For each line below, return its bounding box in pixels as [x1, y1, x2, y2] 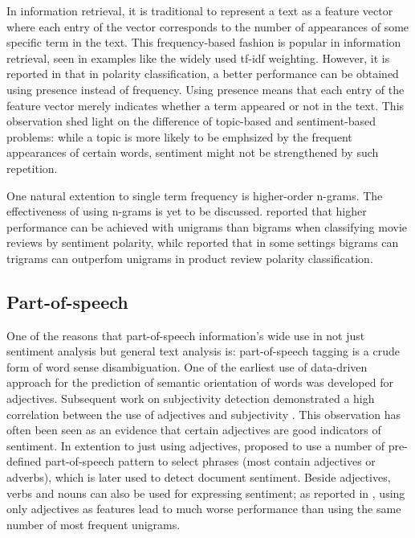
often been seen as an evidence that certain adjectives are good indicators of [6, 421, 381, 438]
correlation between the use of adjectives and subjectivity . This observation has [6, 405, 401, 422]
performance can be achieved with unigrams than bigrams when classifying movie [6, 218, 408, 235]
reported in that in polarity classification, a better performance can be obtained [6, 65, 399, 82]
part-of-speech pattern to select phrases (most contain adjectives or [45, 453, 376, 470]
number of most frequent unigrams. [6, 515, 181, 532]
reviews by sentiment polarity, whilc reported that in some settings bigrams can [6, 234, 399, 251]
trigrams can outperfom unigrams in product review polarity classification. [6, 249, 373, 266]
